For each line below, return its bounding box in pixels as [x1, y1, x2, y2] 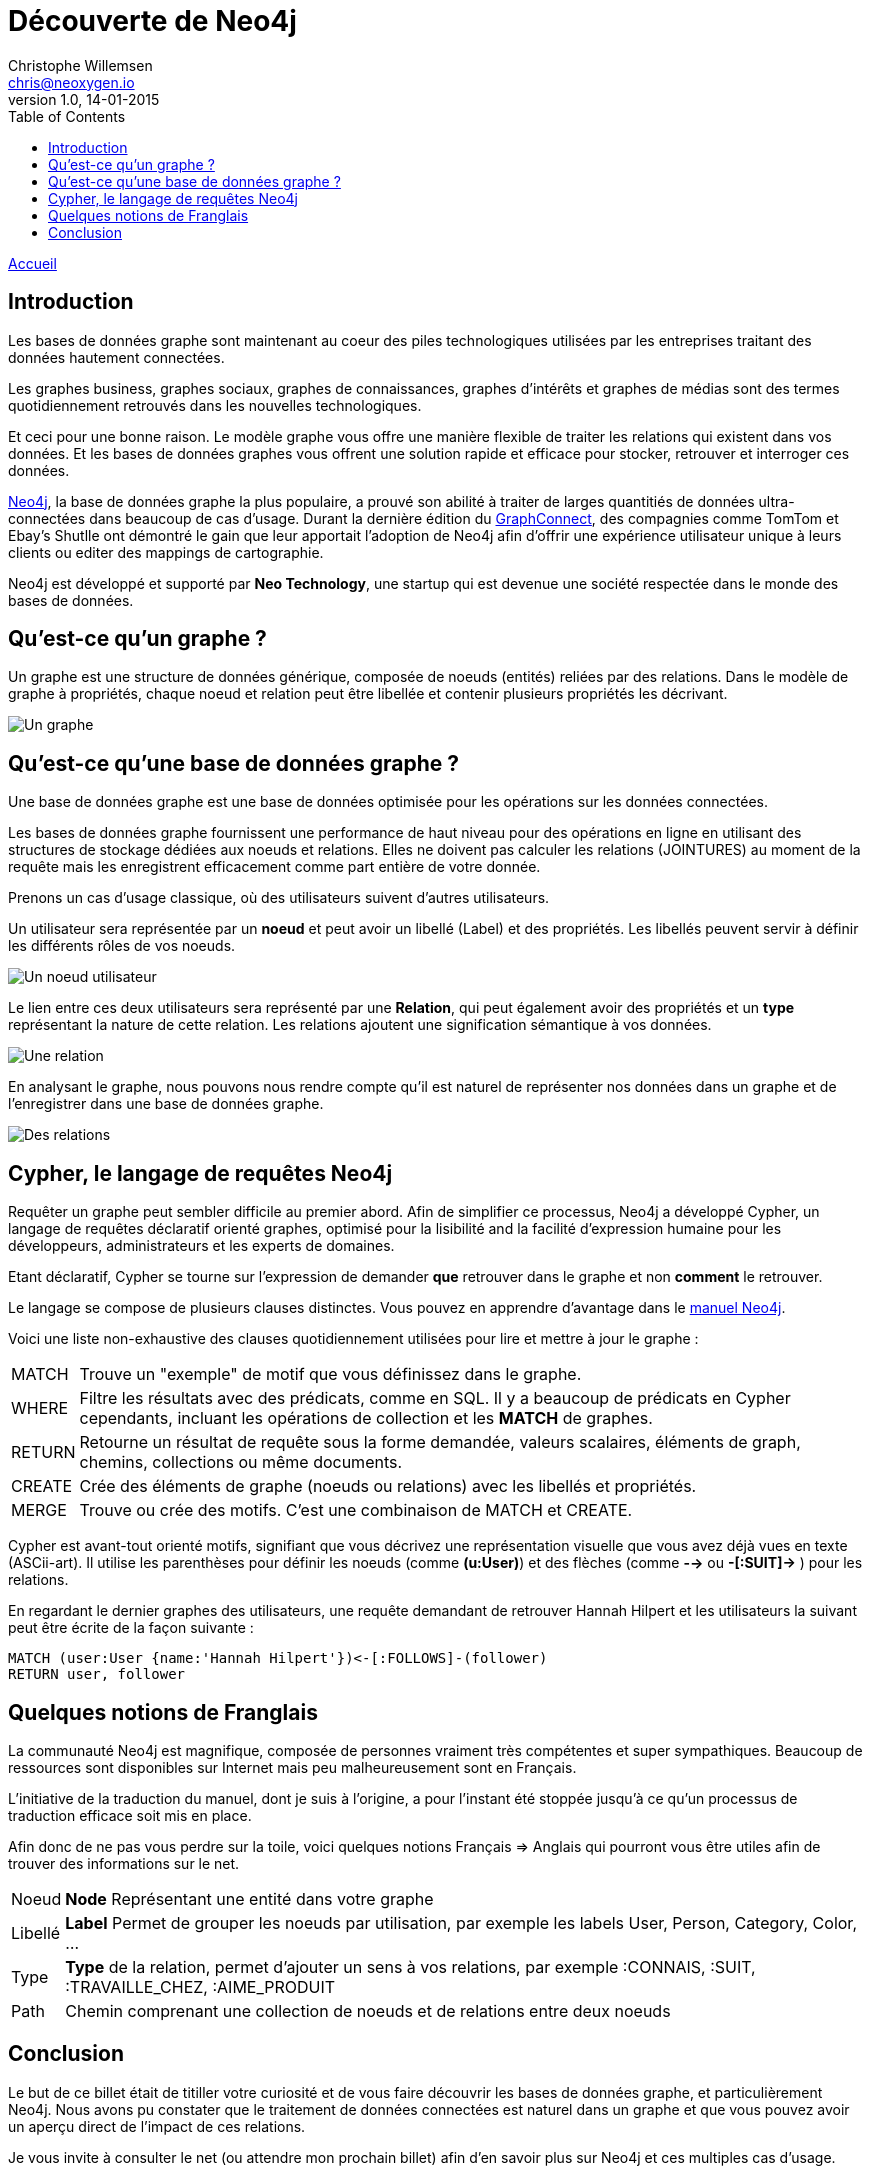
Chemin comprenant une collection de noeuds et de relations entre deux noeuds [65, 2000, 671, 2021]
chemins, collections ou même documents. [79, 1452, 403, 1473]
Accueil [8, 254, 57, 272]
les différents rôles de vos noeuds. [8, 937, 236, 955]
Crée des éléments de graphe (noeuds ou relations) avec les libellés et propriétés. [79, 1476, 697, 1497]
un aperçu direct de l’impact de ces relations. [8, 2117, 306, 2135]
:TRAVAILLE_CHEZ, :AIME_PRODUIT [65, 1976, 336, 1997]
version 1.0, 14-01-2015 [8, 90, 160, 108]
